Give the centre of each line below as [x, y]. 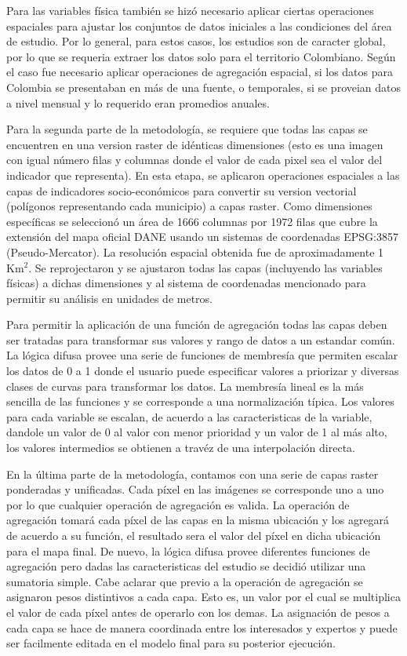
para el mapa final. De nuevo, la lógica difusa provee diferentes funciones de [188, 550]
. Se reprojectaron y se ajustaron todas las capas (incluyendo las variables [205, 267]
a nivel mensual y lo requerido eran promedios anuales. [138, 102]
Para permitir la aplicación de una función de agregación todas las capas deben [197, 324]
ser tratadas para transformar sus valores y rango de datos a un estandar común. [201, 339]
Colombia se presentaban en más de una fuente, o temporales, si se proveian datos [204, 87]
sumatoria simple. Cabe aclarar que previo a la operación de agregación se [185, 581]
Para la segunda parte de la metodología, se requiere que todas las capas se [187, 129]
